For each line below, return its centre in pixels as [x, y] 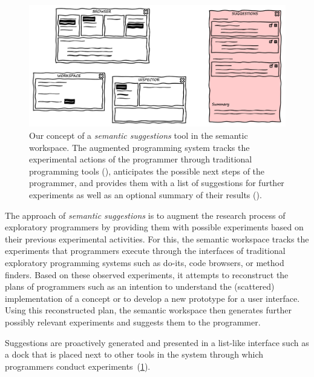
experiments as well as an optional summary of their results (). [146, 194]
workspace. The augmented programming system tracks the [139, 147]
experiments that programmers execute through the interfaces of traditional [145, 251]
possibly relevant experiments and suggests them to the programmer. [133, 322]
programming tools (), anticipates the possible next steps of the [147, 171]
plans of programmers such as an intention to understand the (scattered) [140, 286]
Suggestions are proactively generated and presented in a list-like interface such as [157, 342]
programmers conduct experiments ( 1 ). [78, 366]
